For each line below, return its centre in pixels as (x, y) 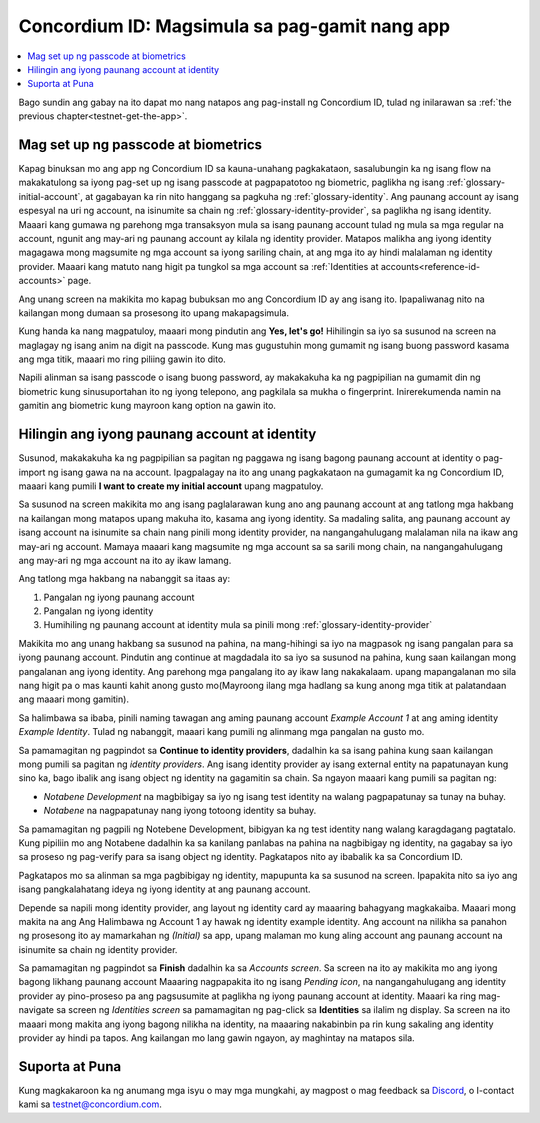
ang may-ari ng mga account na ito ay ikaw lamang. (125, 560)
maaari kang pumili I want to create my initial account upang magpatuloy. (171, 486)
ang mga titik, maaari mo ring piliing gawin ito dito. (122, 359)
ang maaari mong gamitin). (74, 699)
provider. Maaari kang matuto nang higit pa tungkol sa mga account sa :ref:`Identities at (198, 266)
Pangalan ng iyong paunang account (119, 597)
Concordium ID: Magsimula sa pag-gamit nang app (234, 26)
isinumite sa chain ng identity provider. (98, 949)
